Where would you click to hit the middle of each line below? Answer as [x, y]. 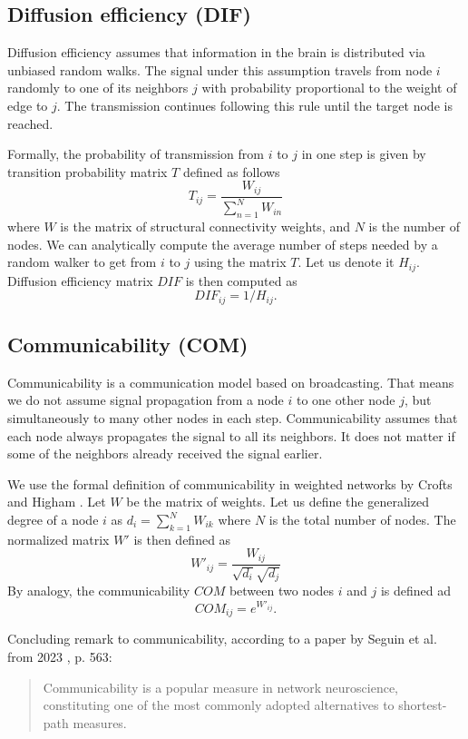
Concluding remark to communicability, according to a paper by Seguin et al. [222, 639]
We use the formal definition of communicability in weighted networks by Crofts [230, 483]
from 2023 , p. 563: [60, 657]
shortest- [423, 705]
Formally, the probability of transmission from [136, 154]
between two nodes [282, 591]
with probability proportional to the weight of [329, 88]
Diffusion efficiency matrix [80, 280]
